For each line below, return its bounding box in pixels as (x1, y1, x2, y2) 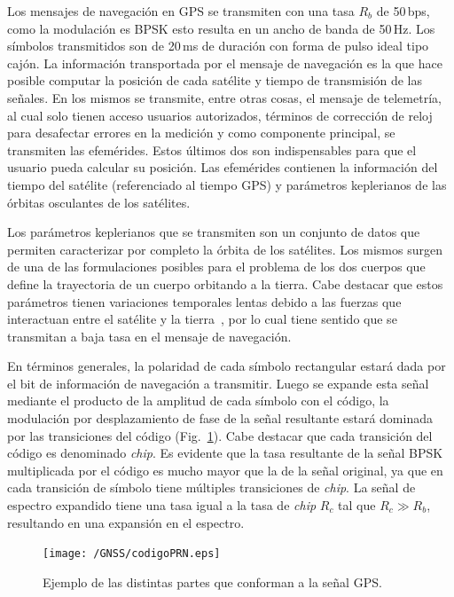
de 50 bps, (376, 2, 430, 20)
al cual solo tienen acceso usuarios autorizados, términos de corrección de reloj (7, 106, 433, 124)
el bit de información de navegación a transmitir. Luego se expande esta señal (7, 373, 429, 392)
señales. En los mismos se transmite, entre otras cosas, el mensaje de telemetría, (7, 88, 442, 106)
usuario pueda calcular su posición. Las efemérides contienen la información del (7, 158, 438, 177)
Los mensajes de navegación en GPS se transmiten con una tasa (7, 2, 355, 20)
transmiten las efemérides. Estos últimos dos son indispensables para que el (7, 140, 417, 159)
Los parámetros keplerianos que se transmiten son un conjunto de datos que (7, 223, 420, 241)
